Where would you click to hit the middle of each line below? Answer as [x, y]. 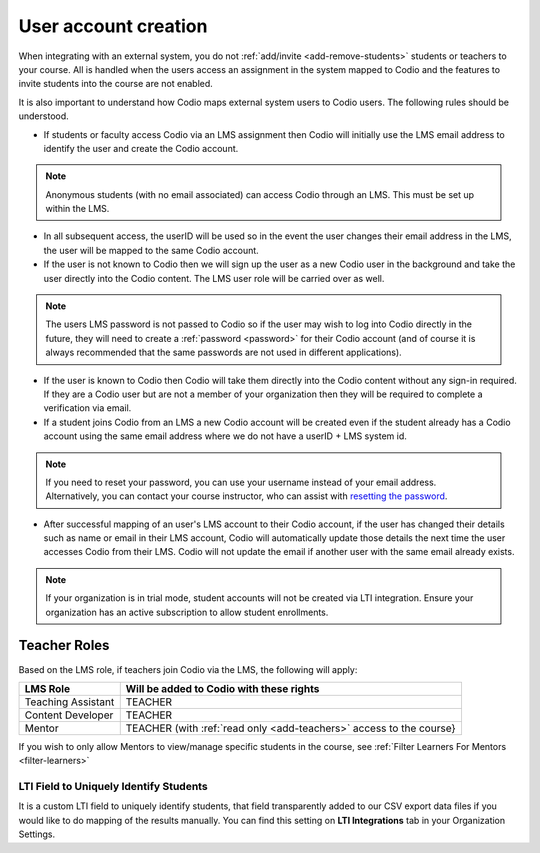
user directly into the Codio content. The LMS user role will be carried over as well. [214, 278]
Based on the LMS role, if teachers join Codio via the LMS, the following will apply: [188, 669]
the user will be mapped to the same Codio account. [151, 250]
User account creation [113, 26]
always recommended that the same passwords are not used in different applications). [223, 352]
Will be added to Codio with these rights [222, 688]
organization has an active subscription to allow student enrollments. [187, 612]
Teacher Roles [64, 645]
